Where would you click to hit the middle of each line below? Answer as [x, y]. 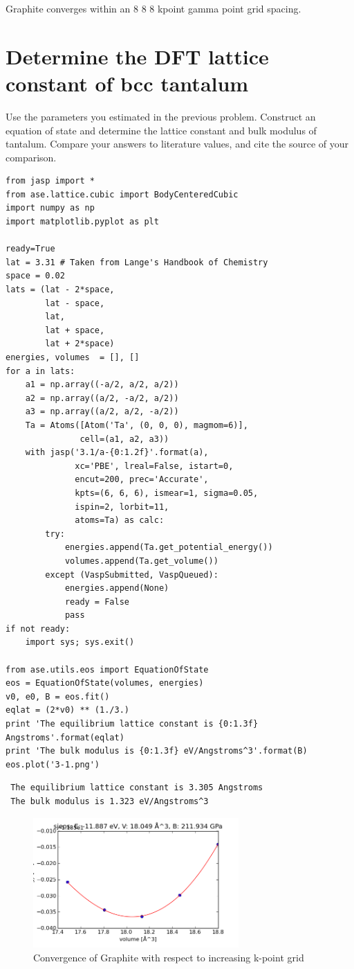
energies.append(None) [117, 588]
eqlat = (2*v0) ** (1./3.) [67, 710]
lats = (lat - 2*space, [60, 290]
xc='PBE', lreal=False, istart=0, [154, 466]
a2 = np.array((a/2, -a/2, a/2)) [102, 398]
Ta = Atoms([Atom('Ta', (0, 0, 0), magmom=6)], [137, 425]
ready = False [97, 602]
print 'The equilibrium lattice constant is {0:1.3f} [132, 724]
